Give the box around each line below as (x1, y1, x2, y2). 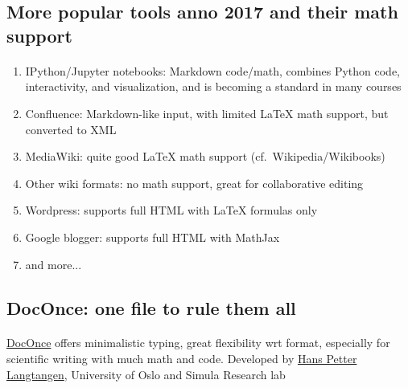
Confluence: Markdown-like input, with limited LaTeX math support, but (25, 104, 389, 121)
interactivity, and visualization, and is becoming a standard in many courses (25, 78, 402, 95)
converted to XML (25, 120, 117, 137)
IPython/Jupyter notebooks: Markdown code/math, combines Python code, (25, 62, 401, 79)
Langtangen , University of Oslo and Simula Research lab (6, 366, 286, 382)
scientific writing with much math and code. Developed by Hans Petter (6, 350, 357, 367)
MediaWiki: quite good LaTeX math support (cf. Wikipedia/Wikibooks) (25, 148, 385, 165)
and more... (25, 255, 82, 272)
